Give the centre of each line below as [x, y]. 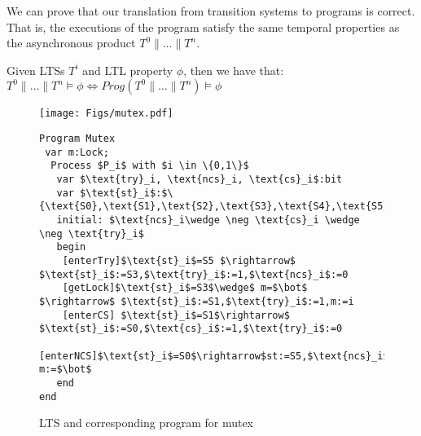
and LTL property [128, 70]
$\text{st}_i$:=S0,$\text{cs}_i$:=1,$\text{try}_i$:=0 [191, 329]
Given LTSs [36, 70]
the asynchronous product [71, 43]
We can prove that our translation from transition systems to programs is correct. [211, 11]
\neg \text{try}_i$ [92, 233]
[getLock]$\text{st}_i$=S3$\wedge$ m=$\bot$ [185, 288]
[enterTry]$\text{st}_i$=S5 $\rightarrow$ [179, 260]
